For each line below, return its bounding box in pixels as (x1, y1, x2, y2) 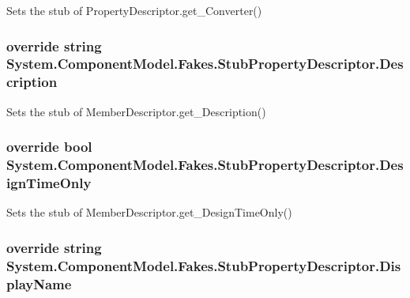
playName (6, 273, 72, 293)
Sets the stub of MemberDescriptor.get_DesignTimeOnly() (6, 204, 292, 221)
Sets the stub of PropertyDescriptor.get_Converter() (6, 2, 262, 18)
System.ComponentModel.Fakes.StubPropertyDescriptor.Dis (6, 255, 401, 275)
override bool (6, 137, 92, 157)
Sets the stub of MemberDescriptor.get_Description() (6, 103, 266, 119)
